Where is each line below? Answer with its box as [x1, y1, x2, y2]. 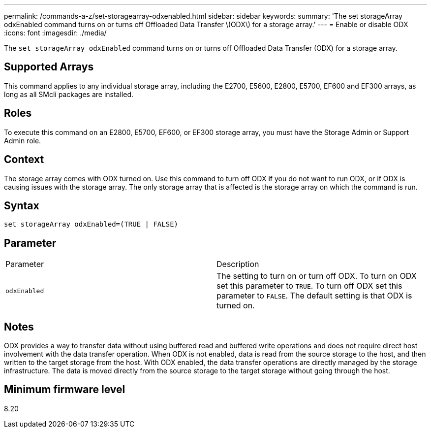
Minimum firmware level [4, 383, 125, 396]
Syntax [4, 199, 39, 212]
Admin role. [4, 136, 41, 145]
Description [216, 259, 259, 269]
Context [4, 153, 44, 166]
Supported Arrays [4, 61, 94, 73]
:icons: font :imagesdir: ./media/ [4, 29, 107, 37]
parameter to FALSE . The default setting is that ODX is [216, 291, 412, 301]
